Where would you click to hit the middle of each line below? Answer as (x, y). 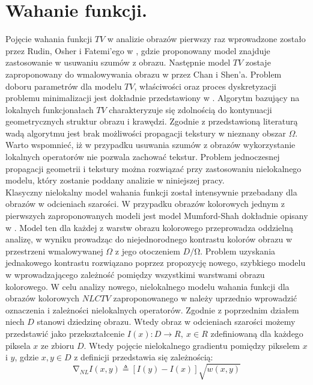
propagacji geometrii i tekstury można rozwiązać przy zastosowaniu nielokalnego (153, 168)
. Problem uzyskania (238, 251)
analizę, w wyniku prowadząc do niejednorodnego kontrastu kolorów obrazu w (149, 239)
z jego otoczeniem (147, 251)
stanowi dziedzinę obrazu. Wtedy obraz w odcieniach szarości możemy (166, 322)
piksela (18, 345)
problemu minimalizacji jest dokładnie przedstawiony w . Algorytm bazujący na (153, 98)
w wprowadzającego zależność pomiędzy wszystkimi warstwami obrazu (135, 274)
